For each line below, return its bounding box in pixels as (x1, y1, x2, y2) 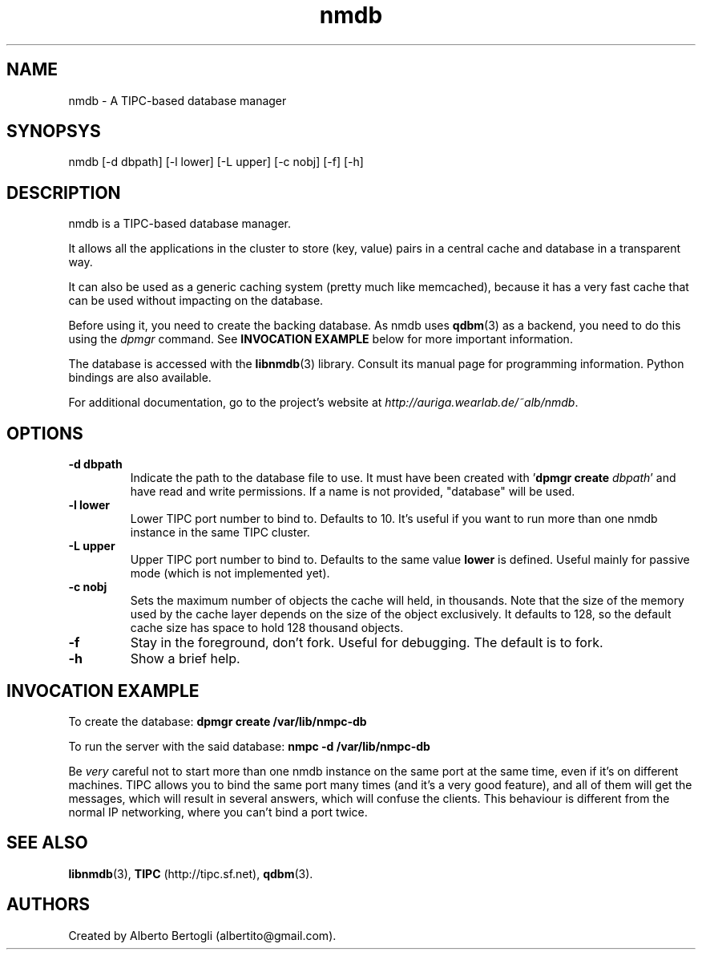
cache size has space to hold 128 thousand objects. (130, 621, 404, 635)
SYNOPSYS (6, 121, 101, 142)
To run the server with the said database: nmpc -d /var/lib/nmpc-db (68, 739, 430, 753)
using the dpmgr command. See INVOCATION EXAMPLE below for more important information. (68, 332, 573, 346)
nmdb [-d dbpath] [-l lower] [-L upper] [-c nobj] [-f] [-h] (68, 155, 364, 169)
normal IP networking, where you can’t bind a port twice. (68, 804, 368, 819)
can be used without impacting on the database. (68, 294, 324, 308)
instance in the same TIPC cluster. (130, 525, 310, 540)
